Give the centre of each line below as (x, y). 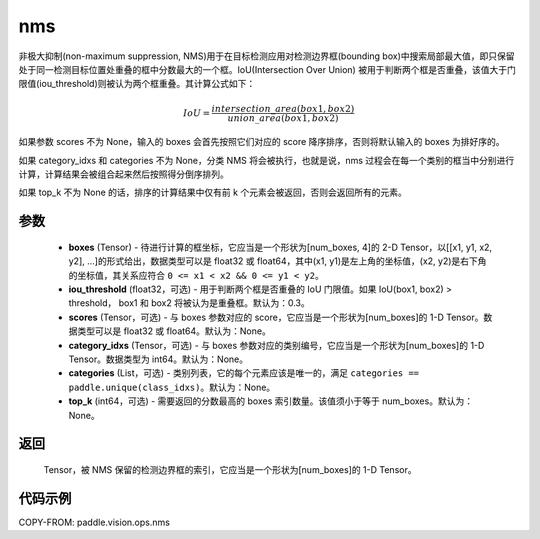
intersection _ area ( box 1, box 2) (283, 108)
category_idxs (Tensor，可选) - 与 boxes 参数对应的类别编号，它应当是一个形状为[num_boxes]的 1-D (276, 345)
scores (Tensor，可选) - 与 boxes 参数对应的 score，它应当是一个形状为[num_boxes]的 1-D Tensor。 (276, 317)
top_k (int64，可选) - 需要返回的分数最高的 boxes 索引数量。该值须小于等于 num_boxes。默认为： (271, 401)
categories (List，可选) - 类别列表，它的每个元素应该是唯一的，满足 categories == (244, 373)
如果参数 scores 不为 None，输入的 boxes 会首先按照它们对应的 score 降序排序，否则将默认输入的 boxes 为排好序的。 (261, 142)
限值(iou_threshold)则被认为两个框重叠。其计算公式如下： (137, 84)
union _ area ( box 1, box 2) (283, 118)
